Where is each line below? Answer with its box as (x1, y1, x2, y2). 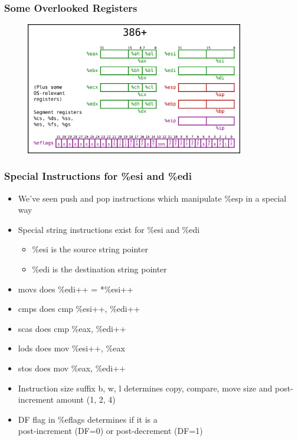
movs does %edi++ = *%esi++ (18, 282, 133, 295)
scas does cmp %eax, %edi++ (18, 322, 126, 334)
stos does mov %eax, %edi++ (18, 361, 126, 374)
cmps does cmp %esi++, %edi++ (18, 302, 140, 315)
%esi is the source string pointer (32, 243, 149, 255)
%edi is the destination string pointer (32, 262, 167, 275)
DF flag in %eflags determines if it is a (18, 413, 158, 425)
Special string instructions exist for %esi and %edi (18, 223, 200, 235)
